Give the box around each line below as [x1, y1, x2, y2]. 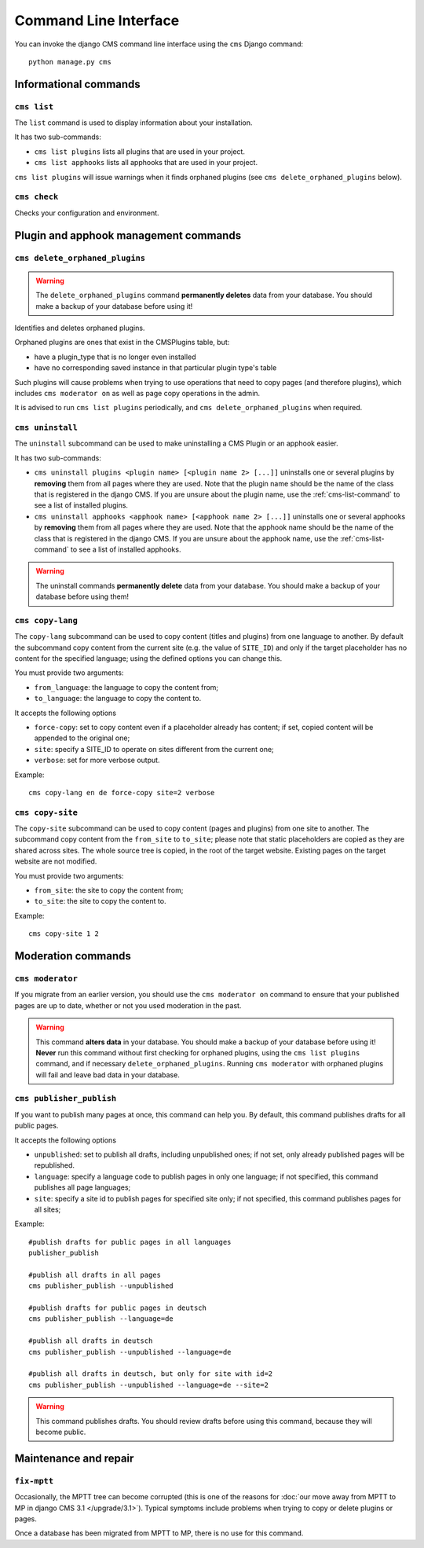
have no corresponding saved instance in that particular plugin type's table [34, 363, 277, 372]
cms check [14, 192, 59, 202]
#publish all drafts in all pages [28, 1270, 161, 1279]
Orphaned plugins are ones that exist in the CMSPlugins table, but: [14, 338, 230, 347]
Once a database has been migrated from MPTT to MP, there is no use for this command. [14, 1528, 304, 1538]
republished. [34, 1161, 75, 1170]
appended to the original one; [34, 733, 130, 743]
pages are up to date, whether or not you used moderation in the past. [14, 1000, 242, 1010]
